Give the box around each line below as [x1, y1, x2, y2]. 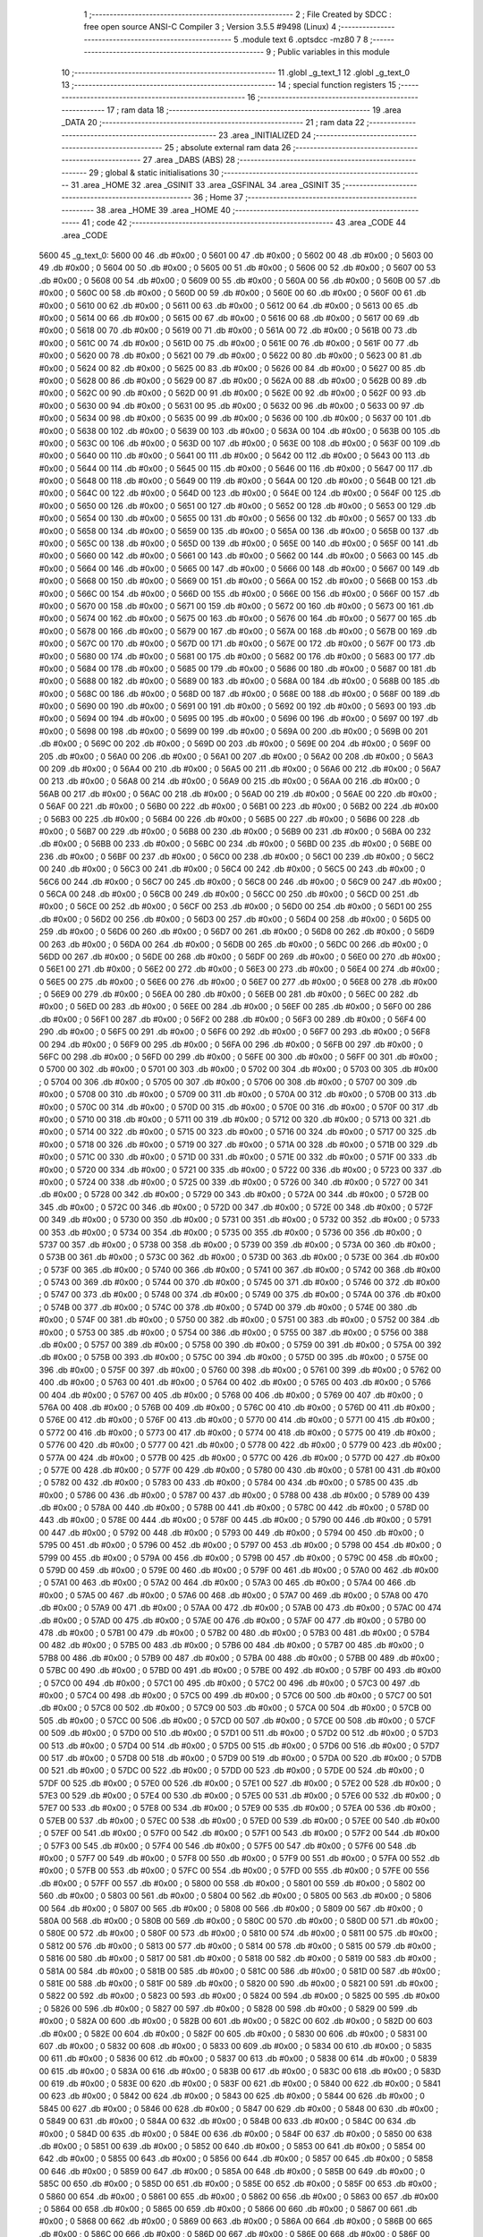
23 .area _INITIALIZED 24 [217, 130, 312, 140]
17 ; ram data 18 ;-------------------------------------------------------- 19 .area [106, 104, 402, 115]
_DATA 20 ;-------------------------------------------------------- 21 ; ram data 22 [61, 117, 366, 128]
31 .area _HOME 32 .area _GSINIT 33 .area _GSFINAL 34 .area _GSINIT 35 [70, 180, 342, 191]
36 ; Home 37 [192, 192, 243, 203]
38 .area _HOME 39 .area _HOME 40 [95, 204, 232, 215]
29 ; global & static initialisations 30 [89, 166, 219, 178]
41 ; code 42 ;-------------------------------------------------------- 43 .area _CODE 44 [81, 217, 407, 228]
